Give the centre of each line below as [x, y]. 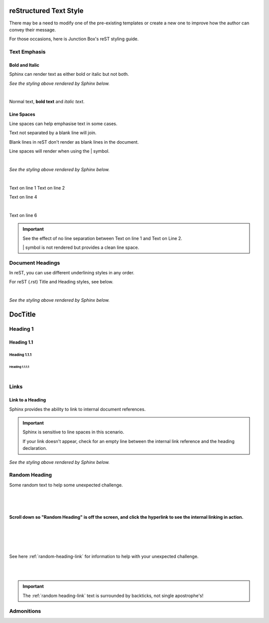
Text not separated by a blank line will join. [53, 133]
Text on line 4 [23, 197]
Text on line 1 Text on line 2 [37, 188]
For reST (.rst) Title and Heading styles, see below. [61, 282]
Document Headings [35, 263]
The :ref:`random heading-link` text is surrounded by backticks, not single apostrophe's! [113, 596]
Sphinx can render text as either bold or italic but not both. [69, 74]
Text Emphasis [27, 52]
